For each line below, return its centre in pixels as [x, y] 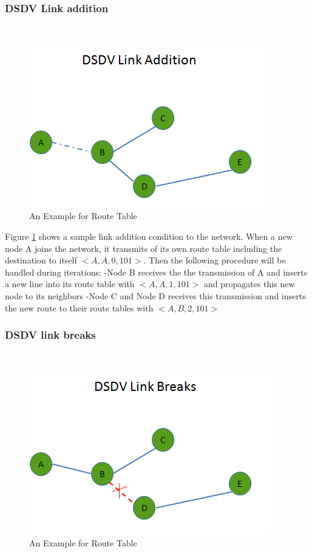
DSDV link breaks [50, 335]
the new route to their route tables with [79, 307]
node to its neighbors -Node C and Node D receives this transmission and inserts [155, 295]
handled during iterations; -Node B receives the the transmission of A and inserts [156, 272]
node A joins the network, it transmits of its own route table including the [144, 248]
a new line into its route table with [70, 284]
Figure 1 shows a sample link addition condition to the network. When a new [149, 236]
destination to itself [41, 260]
